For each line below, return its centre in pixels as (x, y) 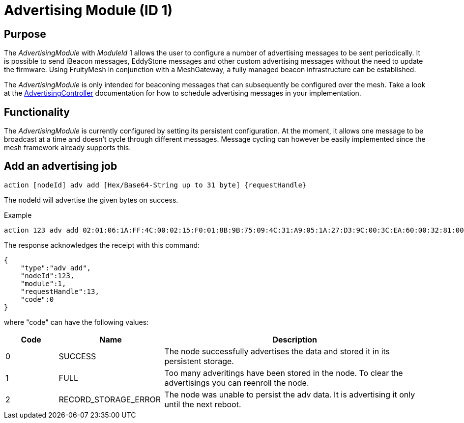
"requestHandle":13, (60, 291)
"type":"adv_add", (56, 268)
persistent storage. (199, 361)
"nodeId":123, (47, 276)
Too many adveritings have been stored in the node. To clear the (284, 373)
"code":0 (37, 299)
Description (295, 339)
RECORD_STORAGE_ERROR (110, 399)
